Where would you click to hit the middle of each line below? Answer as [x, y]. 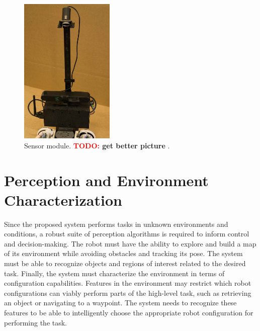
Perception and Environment [106, 180]
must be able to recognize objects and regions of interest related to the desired [125, 263]
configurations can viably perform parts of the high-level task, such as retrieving [128, 293]
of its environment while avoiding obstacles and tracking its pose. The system [123, 253]
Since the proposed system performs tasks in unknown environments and [116, 224]
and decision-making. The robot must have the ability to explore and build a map [130, 243]
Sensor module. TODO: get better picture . [97, 145]
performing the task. [36, 322]
